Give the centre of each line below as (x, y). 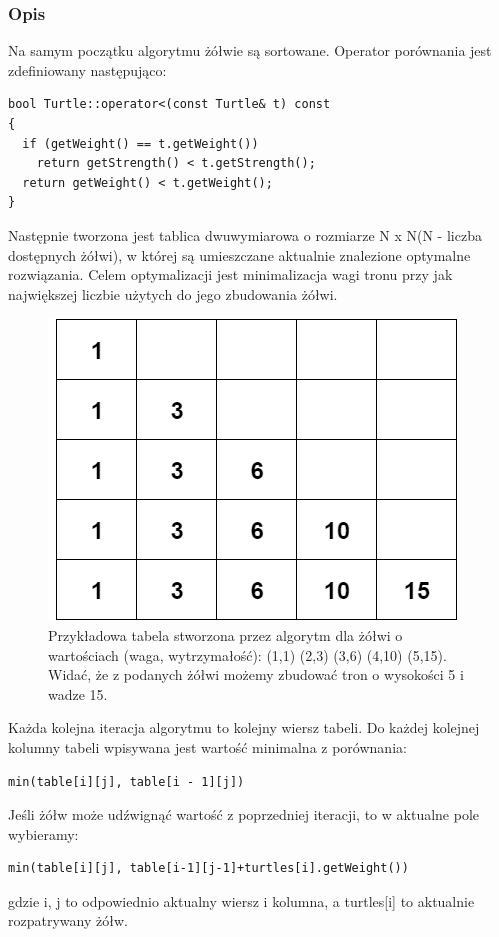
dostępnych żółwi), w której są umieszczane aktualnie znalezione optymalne (239, 254)
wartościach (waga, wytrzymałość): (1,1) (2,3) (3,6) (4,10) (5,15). (247, 654)
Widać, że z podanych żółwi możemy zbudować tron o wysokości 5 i (256, 674)
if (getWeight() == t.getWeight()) (140, 143)
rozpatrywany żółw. (68, 920)
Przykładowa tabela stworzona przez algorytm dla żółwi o (225, 634)
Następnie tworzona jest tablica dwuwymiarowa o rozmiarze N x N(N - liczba (245, 234)
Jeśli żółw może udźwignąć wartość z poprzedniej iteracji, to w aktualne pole (244, 814)
